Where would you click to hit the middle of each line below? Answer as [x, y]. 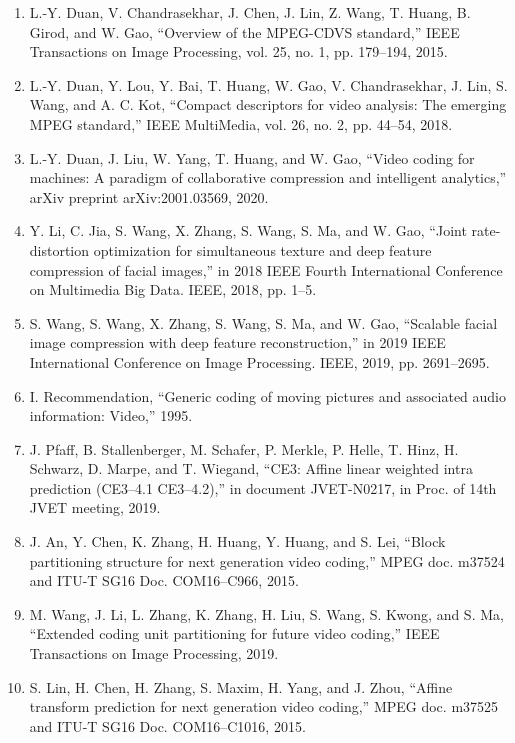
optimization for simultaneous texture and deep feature [262, 249]
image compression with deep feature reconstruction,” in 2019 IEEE [237, 342]
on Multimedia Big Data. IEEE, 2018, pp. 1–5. [173, 289]
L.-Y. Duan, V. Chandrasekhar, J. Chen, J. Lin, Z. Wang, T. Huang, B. [250, 12]
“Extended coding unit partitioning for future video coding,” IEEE [234, 633]
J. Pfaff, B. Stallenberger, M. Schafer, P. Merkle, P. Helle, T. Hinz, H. [244, 448]
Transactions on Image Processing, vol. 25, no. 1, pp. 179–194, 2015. [238, 51]
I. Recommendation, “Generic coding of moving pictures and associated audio [268, 395]
